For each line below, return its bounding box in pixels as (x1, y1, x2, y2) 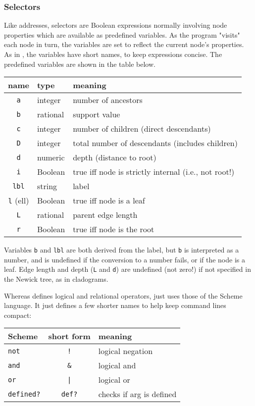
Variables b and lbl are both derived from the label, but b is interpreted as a (4, 245, 239, 255)
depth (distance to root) (73, 152, 156, 163)
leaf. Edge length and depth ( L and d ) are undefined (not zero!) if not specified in (4, 264, 251, 274)
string (37, 180, 57, 192)
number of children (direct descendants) (73, 123, 211, 135)
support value (73, 108, 120, 120)
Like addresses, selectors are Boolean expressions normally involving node (4, 20, 227, 30)
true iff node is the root (73, 223, 154, 235)
